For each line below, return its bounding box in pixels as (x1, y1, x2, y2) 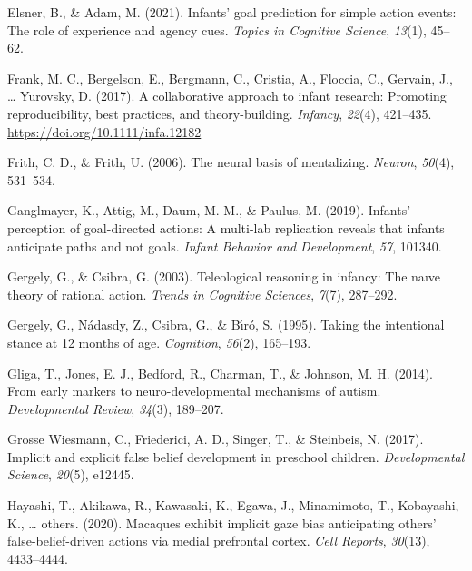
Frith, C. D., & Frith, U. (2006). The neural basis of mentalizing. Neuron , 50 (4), (7, 153, 455, 172)
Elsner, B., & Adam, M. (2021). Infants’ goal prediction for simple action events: (7, 3, 457, 21)
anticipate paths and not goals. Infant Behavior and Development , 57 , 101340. (7, 236, 442, 255)
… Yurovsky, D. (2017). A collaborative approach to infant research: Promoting (7, 86, 447, 105)
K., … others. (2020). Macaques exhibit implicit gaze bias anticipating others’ (7, 513, 437, 532)
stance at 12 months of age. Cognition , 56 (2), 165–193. (7, 332, 311, 351)
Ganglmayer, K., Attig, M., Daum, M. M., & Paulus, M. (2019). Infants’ (7, 201, 411, 220)
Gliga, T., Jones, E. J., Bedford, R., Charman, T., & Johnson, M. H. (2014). (7, 363, 433, 382)
